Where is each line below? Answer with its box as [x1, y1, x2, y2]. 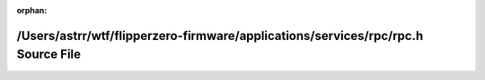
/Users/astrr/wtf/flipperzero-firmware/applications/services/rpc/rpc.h [16, 28, 424, 44]
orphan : [16, 5, 48, 15]
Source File [16, 47, 81, 62]
